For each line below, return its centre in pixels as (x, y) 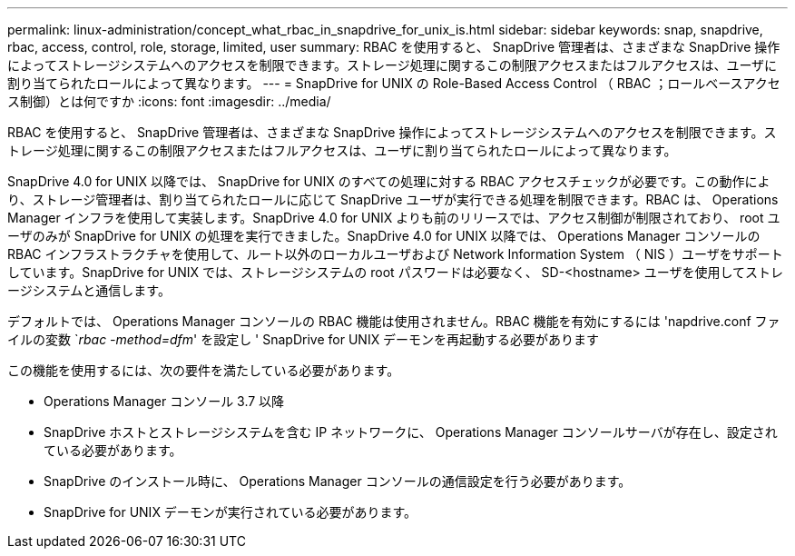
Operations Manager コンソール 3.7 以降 (164, 401)
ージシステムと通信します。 (89, 290)
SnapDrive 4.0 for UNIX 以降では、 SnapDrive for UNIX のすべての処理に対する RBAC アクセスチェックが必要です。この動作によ (389, 181)
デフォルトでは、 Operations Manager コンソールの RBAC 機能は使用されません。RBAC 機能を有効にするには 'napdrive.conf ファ (394, 321)
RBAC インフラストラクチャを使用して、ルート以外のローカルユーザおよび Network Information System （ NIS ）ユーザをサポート (395, 254)
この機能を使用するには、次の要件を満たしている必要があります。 (204, 370)
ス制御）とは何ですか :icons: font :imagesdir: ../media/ (169, 101)
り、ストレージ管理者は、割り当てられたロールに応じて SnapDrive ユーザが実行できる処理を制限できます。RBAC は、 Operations (393, 199)
